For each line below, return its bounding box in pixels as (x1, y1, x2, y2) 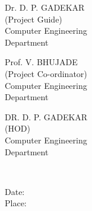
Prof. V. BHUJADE (5, 56, 78, 68)
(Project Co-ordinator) (5, 67, 87, 79)
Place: (5, 197, 27, 209)
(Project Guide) (5, 12, 62, 25)
